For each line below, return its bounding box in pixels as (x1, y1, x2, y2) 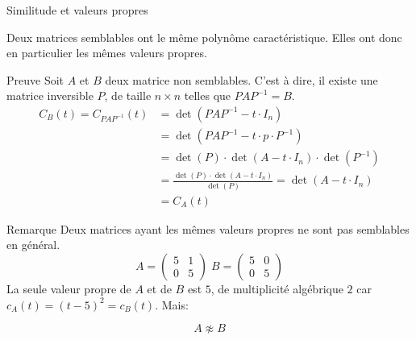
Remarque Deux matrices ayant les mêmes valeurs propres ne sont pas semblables (6, 220, 410, 237)
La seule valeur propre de (6, 280, 131, 296)
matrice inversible (6, 87, 94, 104)
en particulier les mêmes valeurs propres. (6, 44, 207, 61)
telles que (184, 87, 231, 104)
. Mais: (155, 296, 189, 313)
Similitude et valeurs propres (6, 2, 148, 18)
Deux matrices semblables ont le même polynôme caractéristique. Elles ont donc (6, 28, 402, 45)
